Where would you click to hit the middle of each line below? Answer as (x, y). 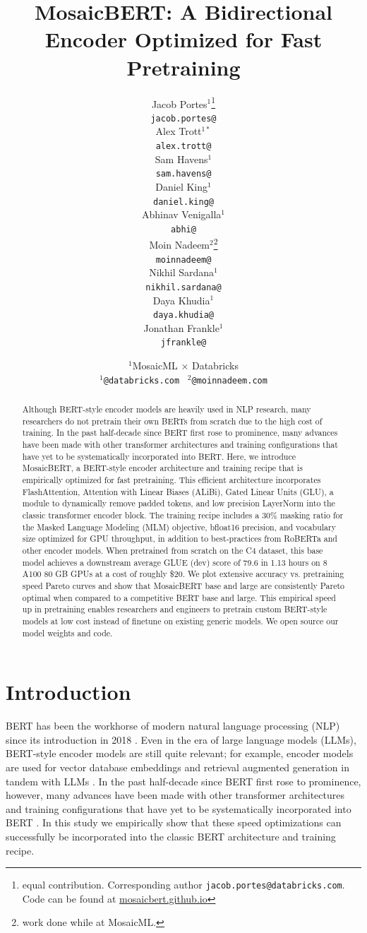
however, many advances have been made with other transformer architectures (175, 795)
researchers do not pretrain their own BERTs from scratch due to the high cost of (172, 421)
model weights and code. (67, 632)
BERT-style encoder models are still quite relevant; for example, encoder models (180, 753)
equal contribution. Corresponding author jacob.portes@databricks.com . (183, 885)
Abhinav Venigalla (181, 214)
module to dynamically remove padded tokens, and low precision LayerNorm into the (179, 503)
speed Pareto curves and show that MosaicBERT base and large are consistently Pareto (183, 585)
